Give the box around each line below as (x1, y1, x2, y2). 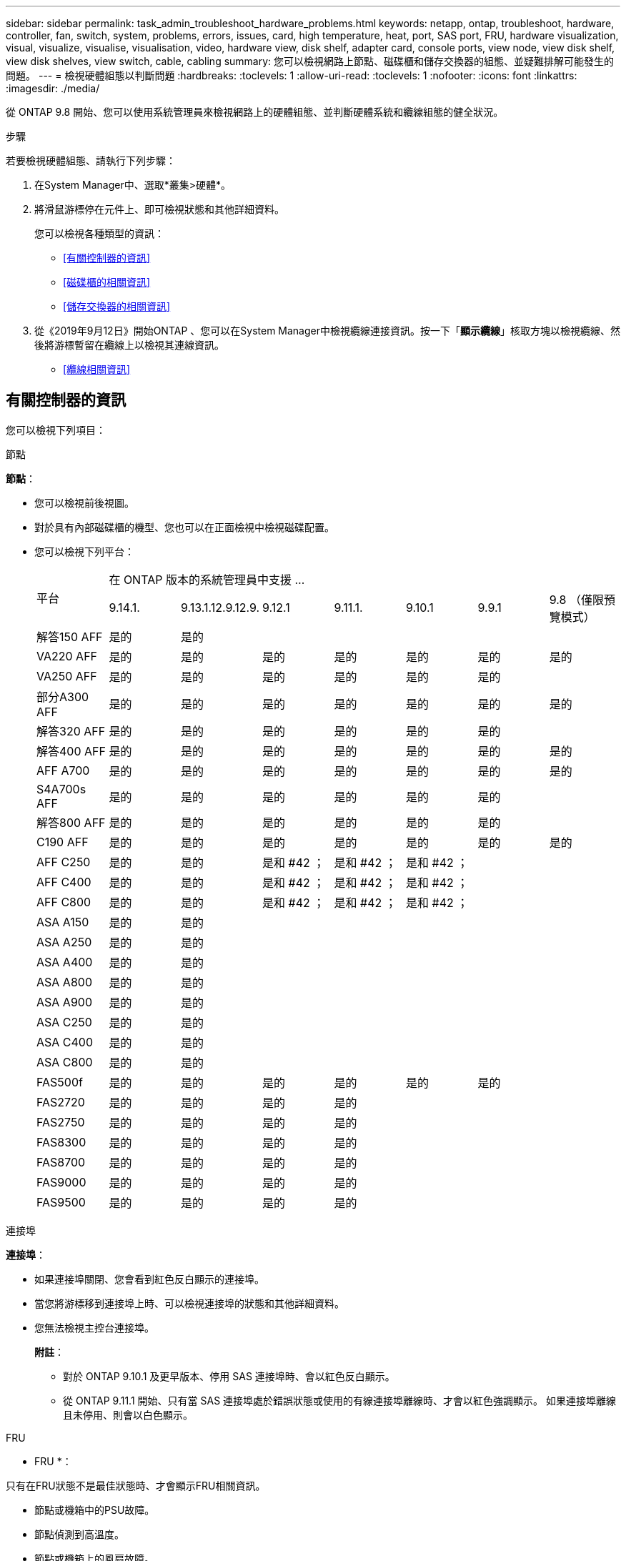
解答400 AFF (36, 743, 106, 758)
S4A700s (36, 781, 86, 796)
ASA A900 (36, 994, 92, 1009)
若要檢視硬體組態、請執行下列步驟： (6, 154, 176, 167)
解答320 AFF (36, 723, 106, 738)
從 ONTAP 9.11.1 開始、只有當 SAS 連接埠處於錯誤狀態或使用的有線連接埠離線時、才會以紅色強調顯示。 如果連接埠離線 (63, 1394, 617, 1407)
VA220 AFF (36, 648, 98, 663)
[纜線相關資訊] (63, 363, 131, 375)
